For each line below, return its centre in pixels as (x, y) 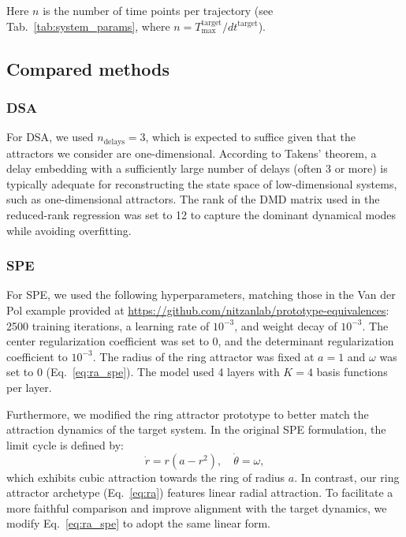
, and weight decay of (286, 325)
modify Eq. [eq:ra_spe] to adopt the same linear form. (138, 523)
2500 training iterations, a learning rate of (108, 325)
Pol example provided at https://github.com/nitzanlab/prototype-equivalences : (198, 310)
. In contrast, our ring (347, 477)
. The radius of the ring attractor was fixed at (203, 356)
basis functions (352, 372)
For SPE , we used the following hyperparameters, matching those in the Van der (201, 295)
